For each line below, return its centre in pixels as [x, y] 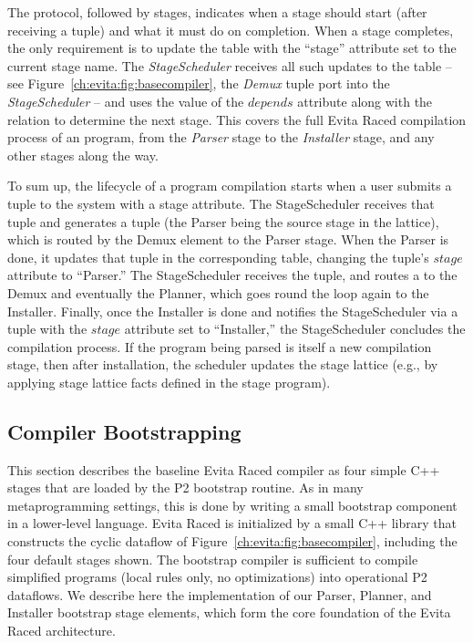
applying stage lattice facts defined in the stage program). [169, 382]
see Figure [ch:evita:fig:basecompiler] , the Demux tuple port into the [199, 83]
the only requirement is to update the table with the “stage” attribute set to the [232, 48]
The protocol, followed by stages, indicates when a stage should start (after [217, 12]
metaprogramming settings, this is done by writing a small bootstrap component [232, 505]
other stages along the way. [83, 155]
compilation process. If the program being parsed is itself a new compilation [220, 346]
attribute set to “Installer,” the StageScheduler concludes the [295, 329]
